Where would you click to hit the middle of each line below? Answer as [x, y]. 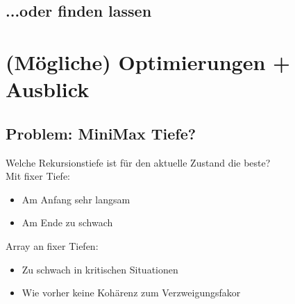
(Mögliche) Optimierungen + [148, 61]
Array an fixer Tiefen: [52, 245]
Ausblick [48, 89]
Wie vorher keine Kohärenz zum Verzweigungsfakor [131, 293]
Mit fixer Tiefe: [38, 176]
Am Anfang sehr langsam [76, 199]
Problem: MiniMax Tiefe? [101, 133]
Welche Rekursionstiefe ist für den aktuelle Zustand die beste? [138, 162]
